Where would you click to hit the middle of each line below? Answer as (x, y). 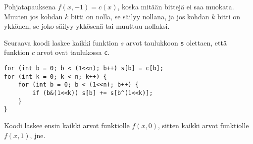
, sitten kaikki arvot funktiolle (203, 125)
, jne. (38, 135)
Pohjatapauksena (30, 6)
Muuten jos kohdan (33, 16)
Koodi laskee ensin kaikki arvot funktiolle (67, 125)
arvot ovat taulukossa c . (73, 52)
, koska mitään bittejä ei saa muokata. (176, 6)
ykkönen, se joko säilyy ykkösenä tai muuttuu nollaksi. (87, 26)
